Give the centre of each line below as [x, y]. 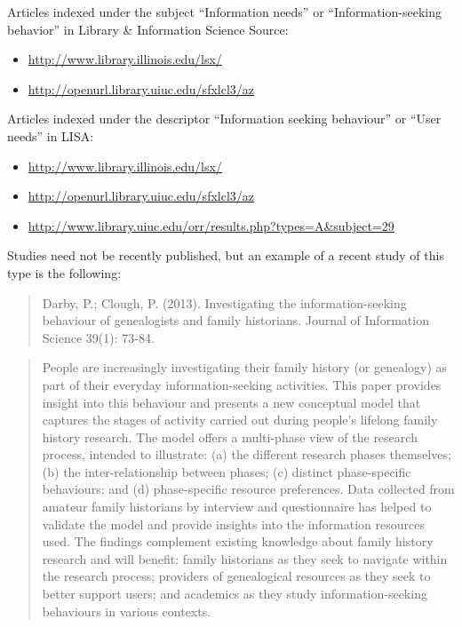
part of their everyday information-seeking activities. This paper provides [242, 384]
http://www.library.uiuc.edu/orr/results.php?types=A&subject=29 [211, 225]
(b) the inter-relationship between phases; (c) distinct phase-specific [227, 471]
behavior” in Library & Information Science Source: [148, 29]
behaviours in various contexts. [127, 611]
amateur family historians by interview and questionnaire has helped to [237, 507]
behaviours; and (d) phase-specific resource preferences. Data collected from [248, 489]
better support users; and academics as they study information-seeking [235, 594]
